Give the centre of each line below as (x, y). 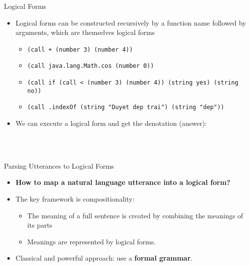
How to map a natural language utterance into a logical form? (123, 182)
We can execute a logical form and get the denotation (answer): (111, 123)
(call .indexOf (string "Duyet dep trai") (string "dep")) (126, 107)
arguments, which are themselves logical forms (85, 32)
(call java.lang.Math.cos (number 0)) (91, 66)
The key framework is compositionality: (75, 199)
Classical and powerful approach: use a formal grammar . (104, 258)
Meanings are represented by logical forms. (91, 241)
